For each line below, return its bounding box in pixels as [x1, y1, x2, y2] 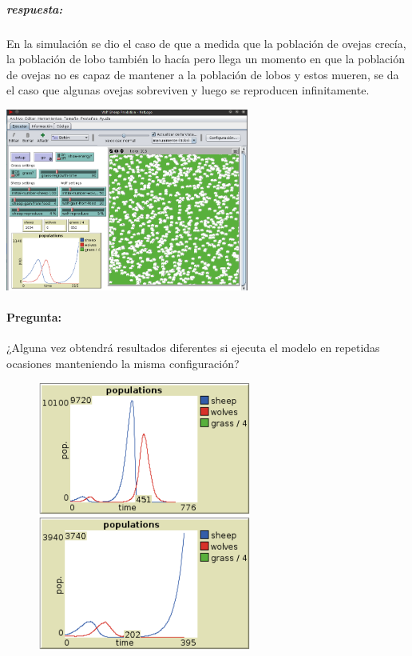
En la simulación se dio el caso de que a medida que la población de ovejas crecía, [6, 34, 406, 51]
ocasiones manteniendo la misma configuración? [6, 355, 240, 372]
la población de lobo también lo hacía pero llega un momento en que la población [6, 50, 405, 67]
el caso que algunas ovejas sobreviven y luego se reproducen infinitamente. [6, 82, 370, 98]
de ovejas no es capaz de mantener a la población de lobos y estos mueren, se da [6, 66, 399, 82]
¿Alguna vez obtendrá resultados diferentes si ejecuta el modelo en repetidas [6, 339, 380, 356]
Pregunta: [6, 309, 62, 326]
